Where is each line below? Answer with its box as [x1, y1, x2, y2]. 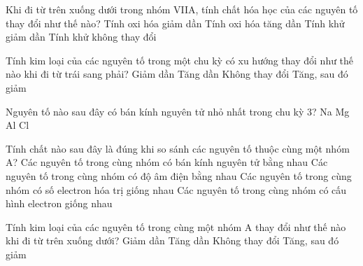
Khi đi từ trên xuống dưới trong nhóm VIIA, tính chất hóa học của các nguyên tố [6, 2, 358, 16]
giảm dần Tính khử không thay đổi [6, 29, 157, 44]
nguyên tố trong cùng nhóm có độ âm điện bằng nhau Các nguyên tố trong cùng [6, 168, 352, 183]
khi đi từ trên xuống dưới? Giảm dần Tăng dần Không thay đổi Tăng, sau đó [6, 233, 339, 248]
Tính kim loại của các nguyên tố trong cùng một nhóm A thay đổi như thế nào [6, 219, 346, 234]
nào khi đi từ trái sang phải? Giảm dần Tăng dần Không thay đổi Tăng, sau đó [6, 66, 348, 81]
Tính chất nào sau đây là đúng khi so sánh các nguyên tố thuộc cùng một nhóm [6, 141, 350, 155]
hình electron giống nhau [6, 196, 113, 211]
